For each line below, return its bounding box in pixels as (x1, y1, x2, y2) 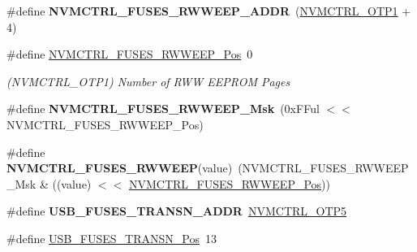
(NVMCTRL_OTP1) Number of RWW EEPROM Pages (6, 72, 290, 89)
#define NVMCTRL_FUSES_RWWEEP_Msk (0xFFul (6, 100, 320, 117)
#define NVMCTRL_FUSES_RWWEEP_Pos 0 (6, 46, 253, 63)
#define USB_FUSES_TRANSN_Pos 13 (6, 229, 217, 246)
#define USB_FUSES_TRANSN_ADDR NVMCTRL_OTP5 (6, 202, 347, 219)
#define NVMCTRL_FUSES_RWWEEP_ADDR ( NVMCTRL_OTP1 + (6, 2, 411, 19)
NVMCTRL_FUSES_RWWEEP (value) (6, 159, 233, 176)
